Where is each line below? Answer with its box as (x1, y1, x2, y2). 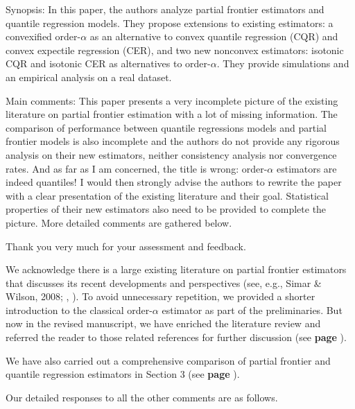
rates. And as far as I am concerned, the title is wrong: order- (6, 161, 268, 175)
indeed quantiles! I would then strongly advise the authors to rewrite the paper (6, 175, 342, 189)
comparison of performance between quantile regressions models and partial (6, 120, 327, 134)
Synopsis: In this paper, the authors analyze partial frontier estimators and (6, 2, 324, 16)
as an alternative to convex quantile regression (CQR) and (89, 29, 338, 44)
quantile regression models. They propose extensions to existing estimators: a (6, 15, 334, 30)
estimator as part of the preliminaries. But (162, 302, 343, 317)
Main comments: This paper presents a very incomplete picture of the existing (6, 93, 338, 107)
